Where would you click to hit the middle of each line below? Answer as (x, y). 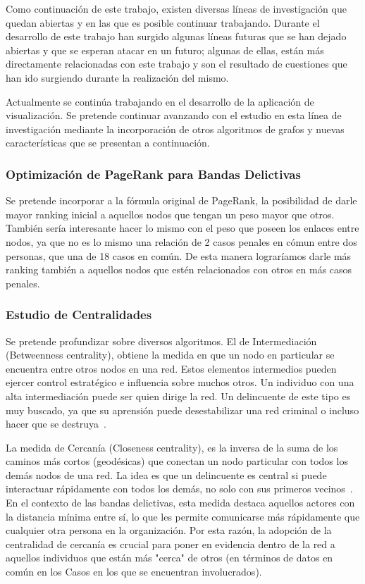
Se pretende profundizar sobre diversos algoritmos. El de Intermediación (161, 341)
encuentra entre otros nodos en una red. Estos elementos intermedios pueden (171, 368)
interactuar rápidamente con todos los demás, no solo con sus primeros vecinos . (179, 489)
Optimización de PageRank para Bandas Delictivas (153, 174)
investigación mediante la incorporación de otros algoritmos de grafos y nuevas (175, 129)
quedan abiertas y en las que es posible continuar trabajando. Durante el (163, 22)
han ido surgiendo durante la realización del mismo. (117, 77)
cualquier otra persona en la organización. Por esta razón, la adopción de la (169, 530)
